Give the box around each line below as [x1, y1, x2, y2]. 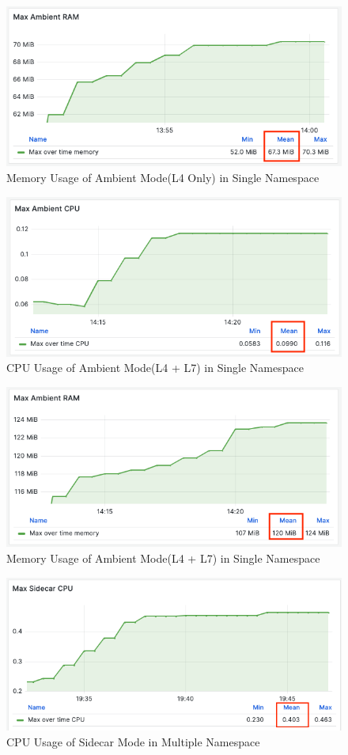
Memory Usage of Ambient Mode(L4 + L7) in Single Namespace [6, 550, 320, 566]
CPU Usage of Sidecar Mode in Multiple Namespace [6, 733, 260, 749]
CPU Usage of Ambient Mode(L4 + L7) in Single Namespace [6, 359, 304, 376]
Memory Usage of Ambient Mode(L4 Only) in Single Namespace [6, 169, 320, 185]
